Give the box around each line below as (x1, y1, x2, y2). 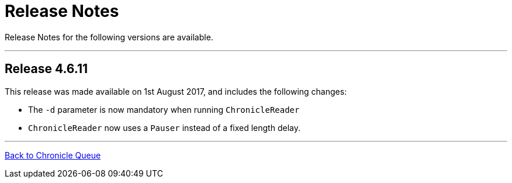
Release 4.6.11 (5, 61, 88, 77)
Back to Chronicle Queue (5, 150, 101, 160)
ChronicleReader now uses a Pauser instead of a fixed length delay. (28, 122, 300, 133)
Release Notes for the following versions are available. (5, 32, 213, 42)
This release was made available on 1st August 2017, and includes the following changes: (5, 86, 347, 96)
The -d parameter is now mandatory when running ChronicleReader (28, 104, 300, 115)
